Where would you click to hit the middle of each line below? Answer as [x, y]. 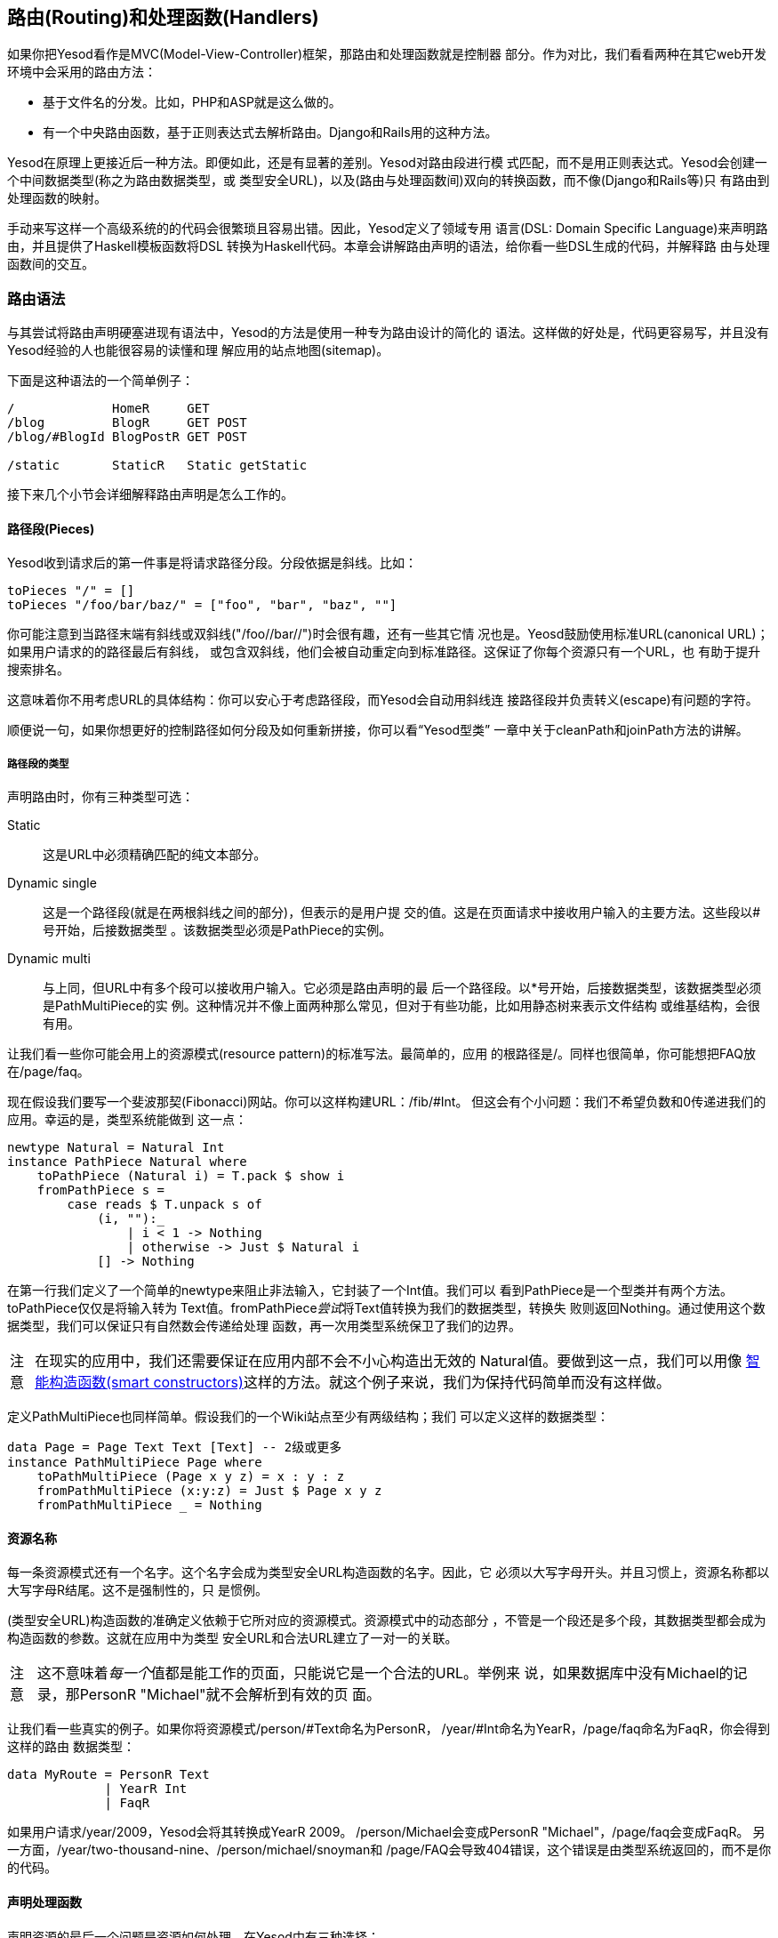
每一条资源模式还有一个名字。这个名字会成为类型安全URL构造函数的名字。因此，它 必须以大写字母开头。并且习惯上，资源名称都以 [389, 1572]
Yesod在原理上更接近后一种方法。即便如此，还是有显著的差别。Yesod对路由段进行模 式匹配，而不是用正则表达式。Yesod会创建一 [387, 163]
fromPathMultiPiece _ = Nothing [149, 1505]
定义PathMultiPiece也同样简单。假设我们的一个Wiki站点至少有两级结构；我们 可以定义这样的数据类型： [309, 1417]
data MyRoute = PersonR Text [108, 1775]
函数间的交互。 [51, 264]
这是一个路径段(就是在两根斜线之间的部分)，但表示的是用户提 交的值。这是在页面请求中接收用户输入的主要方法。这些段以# [402, 913]
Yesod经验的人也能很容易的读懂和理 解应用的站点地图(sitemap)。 [198, 350]
